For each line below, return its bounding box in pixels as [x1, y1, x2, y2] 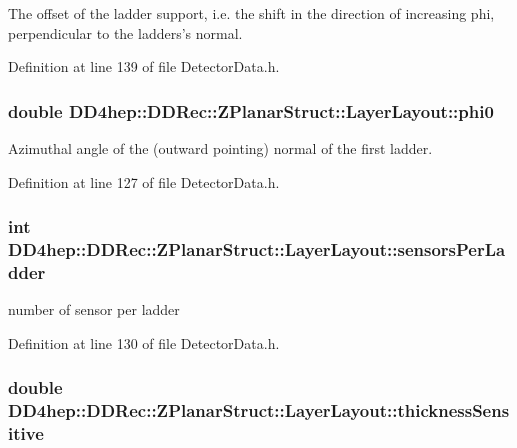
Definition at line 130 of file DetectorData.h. [8, 332, 280, 353]
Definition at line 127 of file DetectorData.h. [8, 171, 280, 192]
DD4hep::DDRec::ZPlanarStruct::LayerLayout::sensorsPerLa [8, 237, 506, 262]
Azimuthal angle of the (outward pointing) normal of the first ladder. [8, 138, 433, 158]
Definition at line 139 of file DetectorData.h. [8, 56, 280, 77]
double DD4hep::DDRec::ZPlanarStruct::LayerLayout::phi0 [8, 98, 494, 123]
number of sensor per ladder [8, 299, 180, 320]
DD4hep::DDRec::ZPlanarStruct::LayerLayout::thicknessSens [8, 398, 510, 423]
